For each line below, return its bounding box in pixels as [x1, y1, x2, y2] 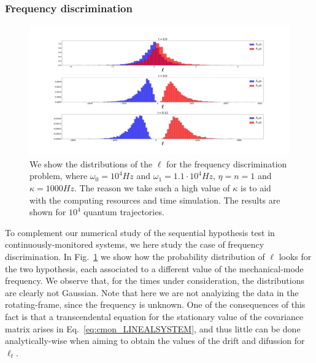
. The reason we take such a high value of [74, 181, 230, 194]
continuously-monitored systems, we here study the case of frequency [5, 238, 264, 251]
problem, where [29, 169, 88, 182]
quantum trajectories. [83, 205, 164, 218]
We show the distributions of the [29, 157, 153, 170]
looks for [279, 250, 312, 262]
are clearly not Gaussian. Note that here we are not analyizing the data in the [5, 286, 299, 299]
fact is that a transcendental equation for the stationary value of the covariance [5, 310, 304, 323]
